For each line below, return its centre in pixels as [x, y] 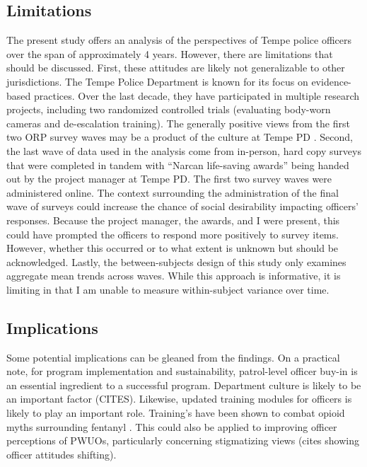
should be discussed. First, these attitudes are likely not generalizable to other [176, 68]
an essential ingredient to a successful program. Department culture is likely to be [184, 385]
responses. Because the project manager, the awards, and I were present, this [173, 220]
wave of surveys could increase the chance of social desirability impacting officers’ [182, 206]
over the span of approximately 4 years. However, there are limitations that [170, 53]
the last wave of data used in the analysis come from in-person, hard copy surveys [184, 150]
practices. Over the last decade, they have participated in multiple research [197, 95]
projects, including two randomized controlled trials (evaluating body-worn [169, 109]
